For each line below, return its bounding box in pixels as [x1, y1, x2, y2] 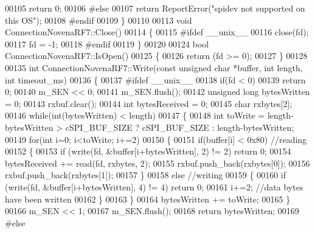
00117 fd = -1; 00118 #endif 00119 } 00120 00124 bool [5, 37, 209, 50]
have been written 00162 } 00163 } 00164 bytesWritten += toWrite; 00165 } [5, 192, 291, 205]
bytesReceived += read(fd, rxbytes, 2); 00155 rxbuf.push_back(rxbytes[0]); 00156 [5, 156, 310, 169]
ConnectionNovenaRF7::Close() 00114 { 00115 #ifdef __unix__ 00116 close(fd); [5, 26, 309, 38]
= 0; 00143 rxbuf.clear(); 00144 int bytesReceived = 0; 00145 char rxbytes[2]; [5, 97, 292, 110]
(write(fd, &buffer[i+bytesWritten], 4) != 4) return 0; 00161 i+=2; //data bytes [5, 180, 303, 193]
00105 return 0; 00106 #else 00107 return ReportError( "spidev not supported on [5, 2, 305, 14]
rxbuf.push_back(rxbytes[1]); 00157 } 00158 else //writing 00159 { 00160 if [5, 169, 286, 181]
